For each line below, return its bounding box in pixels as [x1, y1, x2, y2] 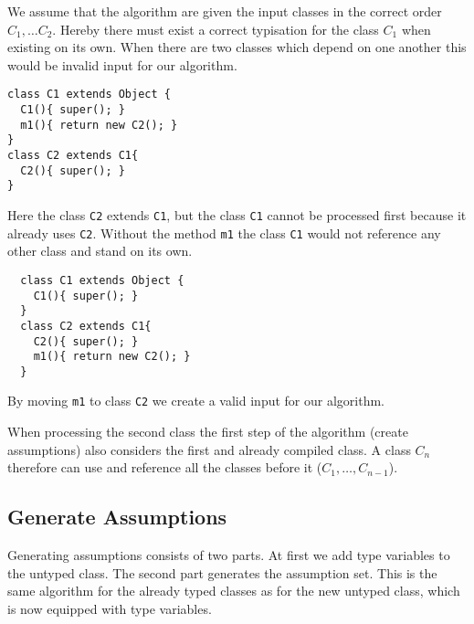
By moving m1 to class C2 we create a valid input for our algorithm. [7, 391, 384, 410]
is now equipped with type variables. [7, 598, 212, 618]
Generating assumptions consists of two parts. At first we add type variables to [7, 545, 450, 565]
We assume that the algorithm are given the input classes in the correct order [7, 2, 442, 20]
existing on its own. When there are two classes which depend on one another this [7, 37, 467, 57]
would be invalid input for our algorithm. [7, 55, 237, 74]
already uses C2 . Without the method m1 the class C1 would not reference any [7, 223, 441, 242]
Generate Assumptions [7, 502, 227, 531]
